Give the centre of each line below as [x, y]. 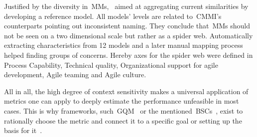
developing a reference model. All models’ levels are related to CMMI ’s [113, 16]
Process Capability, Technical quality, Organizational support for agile [111, 65]
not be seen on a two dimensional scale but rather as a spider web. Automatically [128, 35]
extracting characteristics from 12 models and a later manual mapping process [124, 45]
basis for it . [23, 130]
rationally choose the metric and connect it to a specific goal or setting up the [123, 120]
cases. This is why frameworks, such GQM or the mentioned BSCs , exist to [124, 110]
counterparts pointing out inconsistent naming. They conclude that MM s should [127, 26]
